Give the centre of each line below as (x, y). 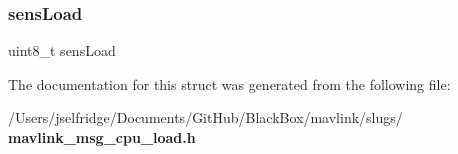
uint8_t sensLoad (62, 50)
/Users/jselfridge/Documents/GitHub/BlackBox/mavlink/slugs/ (205, 117)
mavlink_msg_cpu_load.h (102, 137)
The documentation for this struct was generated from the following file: (229, 83)
